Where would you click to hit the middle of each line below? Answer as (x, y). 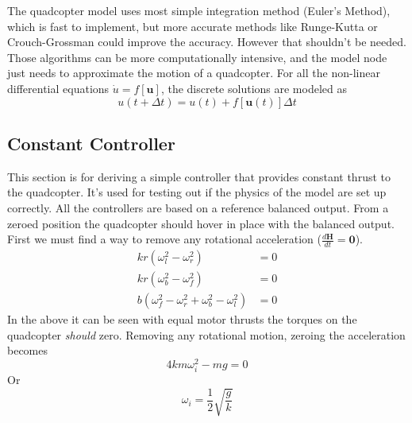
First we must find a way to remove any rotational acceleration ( (164, 239)
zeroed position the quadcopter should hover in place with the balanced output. (201, 223)
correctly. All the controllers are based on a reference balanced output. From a (198, 207)
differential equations (58, 88)
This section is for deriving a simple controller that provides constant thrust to (199, 176)
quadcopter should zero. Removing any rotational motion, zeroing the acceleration (206, 334)
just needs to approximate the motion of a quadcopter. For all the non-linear (194, 73)
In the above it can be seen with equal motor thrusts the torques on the (182, 319)
